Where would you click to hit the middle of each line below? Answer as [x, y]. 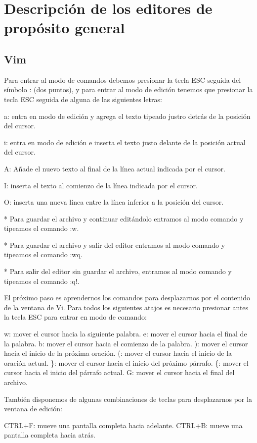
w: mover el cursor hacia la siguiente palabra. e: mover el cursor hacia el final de [126, 334]
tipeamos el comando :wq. [43, 254]
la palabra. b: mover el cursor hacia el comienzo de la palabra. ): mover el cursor [126, 343]
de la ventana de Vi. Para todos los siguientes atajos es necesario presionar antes [126, 307]
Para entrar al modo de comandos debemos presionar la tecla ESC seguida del [123, 80]
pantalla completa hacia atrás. [50, 435]
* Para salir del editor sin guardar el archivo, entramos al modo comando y [118, 271]
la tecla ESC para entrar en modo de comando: [75, 317]
